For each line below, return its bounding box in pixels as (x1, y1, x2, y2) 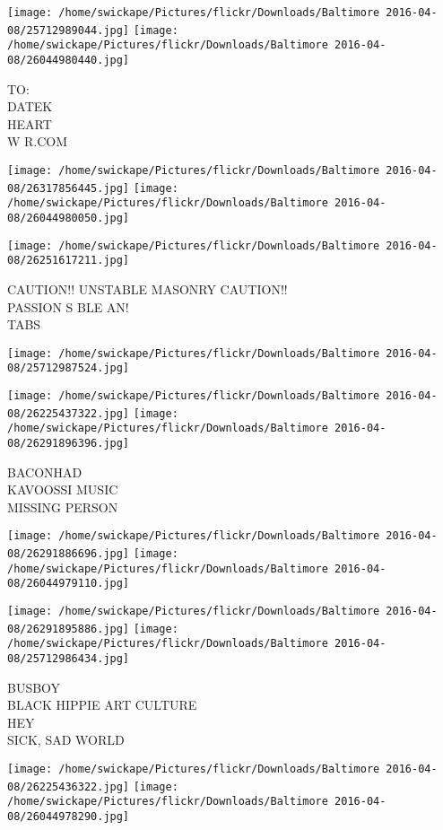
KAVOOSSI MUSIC (7, 480, 118, 499)
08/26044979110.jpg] (7, 577, 130, 590)
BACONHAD (7, 462, 83, 481)
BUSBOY (7, 677, 61, 696)
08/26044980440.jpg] (7, 53, 130, 66)
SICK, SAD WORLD (7, 730, 125, 749)
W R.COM (7, 132, 68, 151)
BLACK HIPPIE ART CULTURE (7, 695, 197, 714)
